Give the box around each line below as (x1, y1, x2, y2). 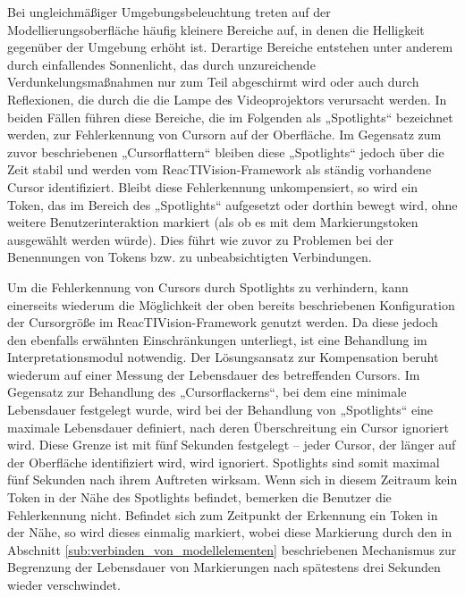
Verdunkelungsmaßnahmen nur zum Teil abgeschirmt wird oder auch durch (7, 72, 419, 91)
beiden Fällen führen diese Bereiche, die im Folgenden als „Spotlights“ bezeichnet (7, 107, 453, 126)
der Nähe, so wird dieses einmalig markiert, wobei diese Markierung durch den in (7, 523, 452, 542)
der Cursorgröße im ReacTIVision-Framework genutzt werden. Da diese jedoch (7, 313, 438, 332)
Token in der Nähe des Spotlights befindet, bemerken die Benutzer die (7, 488, 392, 507)
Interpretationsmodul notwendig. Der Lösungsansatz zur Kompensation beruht (7, 348, 439, 366)
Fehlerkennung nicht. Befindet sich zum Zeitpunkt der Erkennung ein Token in (7, 505, 438, 524)
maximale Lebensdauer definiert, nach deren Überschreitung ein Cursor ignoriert (7, 417, 449, 436)
